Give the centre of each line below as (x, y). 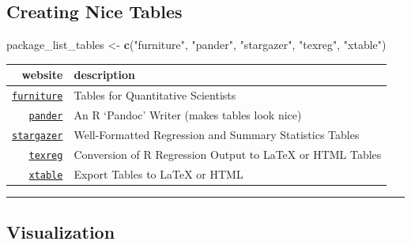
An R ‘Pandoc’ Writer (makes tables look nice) (188, 115)
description (105, 75)
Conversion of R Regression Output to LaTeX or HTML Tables (228, 154)
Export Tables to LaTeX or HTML (158, 173)
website (42, 75)
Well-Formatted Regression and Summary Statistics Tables (217, 134)
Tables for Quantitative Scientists (155, 95)
